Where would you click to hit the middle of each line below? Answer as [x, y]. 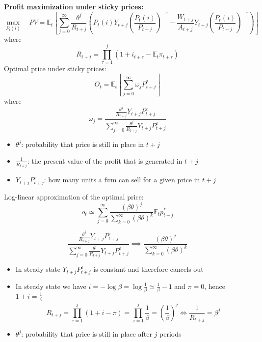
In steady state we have [51, 286]
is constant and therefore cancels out [148, 269]
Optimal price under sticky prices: [55, 69]
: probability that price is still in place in [83, 144]
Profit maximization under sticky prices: [74, 6]
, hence [215, 286]
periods [170, 334]
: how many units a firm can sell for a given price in [122, 180]
